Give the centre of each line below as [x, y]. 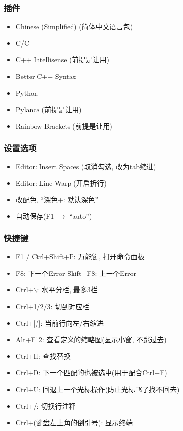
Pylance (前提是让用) [49, 109]
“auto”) [81, 216]
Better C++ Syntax [46, 76]
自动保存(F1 [35, 216]
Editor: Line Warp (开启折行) [61, 183]
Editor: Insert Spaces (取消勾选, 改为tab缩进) [86, 166]
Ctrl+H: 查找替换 [43, 356]
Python [27, 93]
